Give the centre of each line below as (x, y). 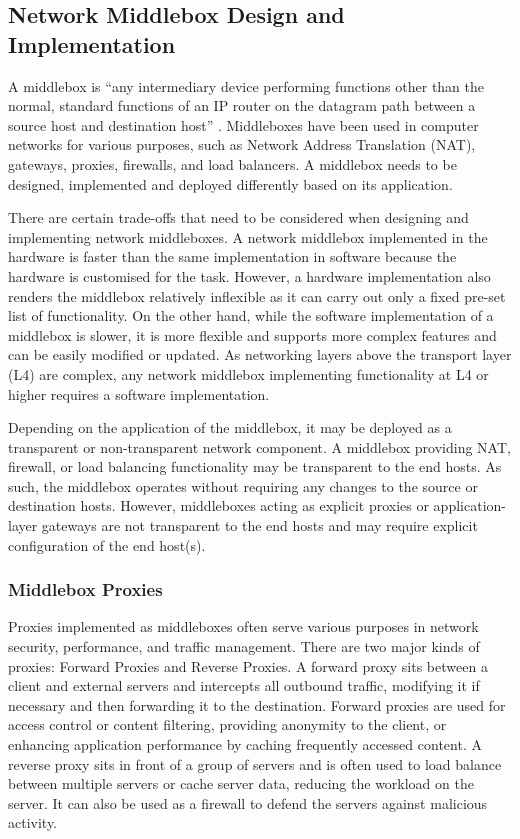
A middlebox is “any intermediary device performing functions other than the (246, 85)
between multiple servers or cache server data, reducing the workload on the (241, 783)
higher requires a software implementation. (139, 393)
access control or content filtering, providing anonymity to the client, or (227, 724)
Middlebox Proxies (85, 589)
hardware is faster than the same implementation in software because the (232, 256)
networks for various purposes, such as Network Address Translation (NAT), (242, 144)
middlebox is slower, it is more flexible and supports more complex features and (252, 334)
